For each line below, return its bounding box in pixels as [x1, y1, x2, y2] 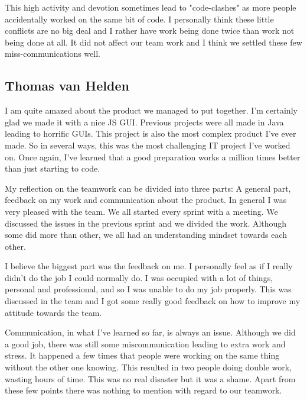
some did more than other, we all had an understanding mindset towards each [5, 228, 288, 241]
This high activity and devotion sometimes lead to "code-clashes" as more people [5, 1, 296, 13]
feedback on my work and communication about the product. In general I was [5, 193, 287, 206]
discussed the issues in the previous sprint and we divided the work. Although [5, 217, 287, 229]
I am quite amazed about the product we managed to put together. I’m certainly [5, 104, 298, 117]
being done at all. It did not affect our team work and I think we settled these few [5, 36, 302, 48]
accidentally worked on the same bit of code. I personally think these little [5, 12, 274, 25]
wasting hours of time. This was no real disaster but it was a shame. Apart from [5, 372, 296, 385]
